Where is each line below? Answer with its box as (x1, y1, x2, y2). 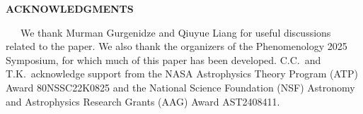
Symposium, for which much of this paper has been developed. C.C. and (6, 52, 321, 67)
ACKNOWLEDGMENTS (6, 1, 134, 15)
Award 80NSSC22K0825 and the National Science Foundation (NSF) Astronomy (6, 80, 355, 94)
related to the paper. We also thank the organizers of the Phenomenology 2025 (6, 39, 347, 53)
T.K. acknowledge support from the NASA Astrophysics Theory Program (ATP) (6, 66, 358, 81)
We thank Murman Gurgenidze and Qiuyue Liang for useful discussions (20, 25, 331, 39)
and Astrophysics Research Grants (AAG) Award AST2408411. (6, 94, 280, 108)
